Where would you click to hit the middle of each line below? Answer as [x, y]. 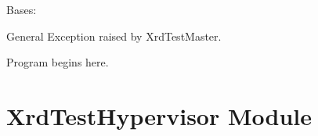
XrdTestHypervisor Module [159, 115]
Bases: [22, 9]
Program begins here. [58, 62]
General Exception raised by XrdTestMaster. [114, 36]
